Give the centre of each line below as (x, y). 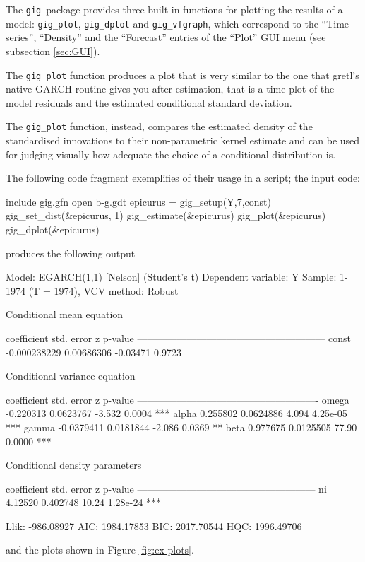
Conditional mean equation (65, 314)
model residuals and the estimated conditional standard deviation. (149, 102)
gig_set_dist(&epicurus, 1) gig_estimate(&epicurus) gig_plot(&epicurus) (166, 215)
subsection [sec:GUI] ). (53, 51)
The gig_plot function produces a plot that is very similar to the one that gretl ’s (182, 75)
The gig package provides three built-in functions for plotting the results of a (174, 9)
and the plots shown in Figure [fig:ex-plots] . (100, 550)
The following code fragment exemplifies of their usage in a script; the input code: (183, 178)
